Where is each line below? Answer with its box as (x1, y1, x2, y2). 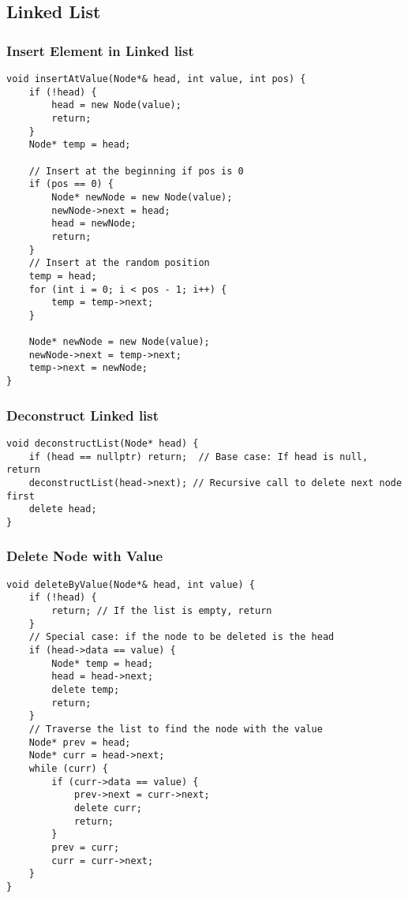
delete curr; (73, 802, 142, 814)
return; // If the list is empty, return (51, 605, 272, 617)
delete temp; (51, 684, 120, 696)
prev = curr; (51, 841, 120, 853)
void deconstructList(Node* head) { (6, 437, 199, 449)
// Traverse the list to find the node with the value (28, 724, 323, 735)
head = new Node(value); (51, 99, 182, 111)
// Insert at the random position (28, 257, 210, 269)
